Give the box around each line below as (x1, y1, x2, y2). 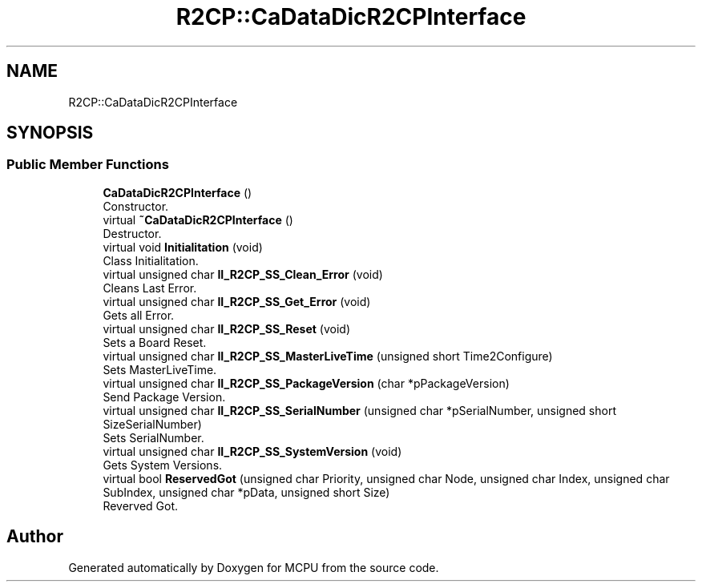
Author (6, 526, 63, 547)
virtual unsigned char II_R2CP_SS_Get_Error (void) (103, 294, 371, 308)
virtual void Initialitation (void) (103, 240, 263, 254)
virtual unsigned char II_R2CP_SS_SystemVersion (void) (103, 444, 402, 458)
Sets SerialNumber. (103, 430, 204, 445)
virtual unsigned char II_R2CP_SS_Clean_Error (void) (103, 267, 383, 281)
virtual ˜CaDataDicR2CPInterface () (103, 212, 293, 227)
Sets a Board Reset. (103, 335, 207, 349)
